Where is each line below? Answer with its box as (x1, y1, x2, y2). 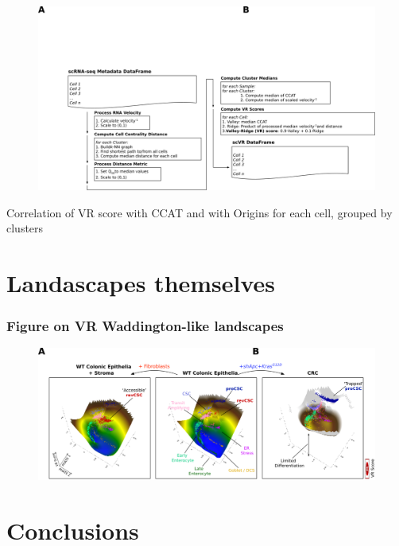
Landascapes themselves (6, 267, 276, 299)
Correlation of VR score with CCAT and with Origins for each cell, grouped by (6, 204, 393, 220)
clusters (6, 220, 44, 236)
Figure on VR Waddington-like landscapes (6, 316, 284, 336)
